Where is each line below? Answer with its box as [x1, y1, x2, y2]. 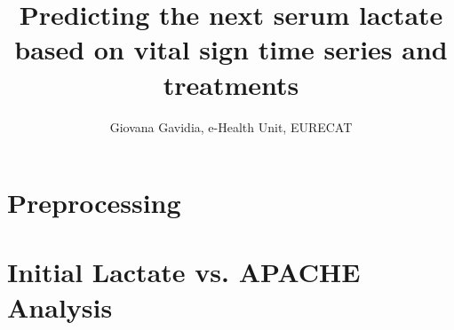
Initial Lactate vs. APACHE [7, 254, 361, 290]
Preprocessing [7, 185, 181, 221]
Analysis [7, 288, 113, 325]
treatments [163, 66, 299, 102]
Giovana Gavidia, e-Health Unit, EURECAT [109, 117, 353, 136]
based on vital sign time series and [14, 31, 448, 67]
